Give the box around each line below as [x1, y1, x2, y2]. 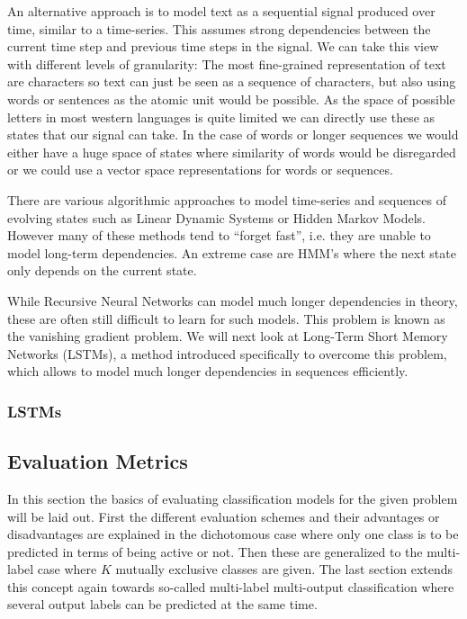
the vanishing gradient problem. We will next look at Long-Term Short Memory [7, 327, 448, 345]
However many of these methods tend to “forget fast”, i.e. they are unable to [7, 226, 431, 245]
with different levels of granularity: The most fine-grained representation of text [7, 54, 446, 73]
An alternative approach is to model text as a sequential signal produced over [7, 2, 436, 20]
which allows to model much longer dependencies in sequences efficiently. [7, 362, 409, 381]
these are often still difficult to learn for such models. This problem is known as [7, 309, 445, 327]
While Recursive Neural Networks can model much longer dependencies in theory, [7, 291, 458, 309]
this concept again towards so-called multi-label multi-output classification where [7, 577, 454, 596]
